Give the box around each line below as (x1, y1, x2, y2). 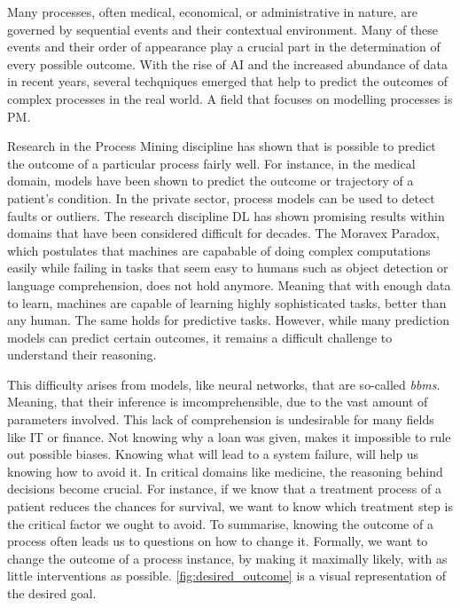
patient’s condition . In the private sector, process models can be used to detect (7, 188, 435, 207)
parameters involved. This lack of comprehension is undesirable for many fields (7, 410, 434, 429)
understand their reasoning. (7, 345, 157, 364)
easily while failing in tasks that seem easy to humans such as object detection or (7, 258, 448, 277)
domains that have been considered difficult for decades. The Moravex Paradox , (7, 224, 440, 242)
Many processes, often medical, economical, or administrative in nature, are (7, 3, 417, 20)
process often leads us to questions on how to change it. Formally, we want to (7, 532, 428, 550)
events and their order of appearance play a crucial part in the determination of (7, 37, 441, 56)
